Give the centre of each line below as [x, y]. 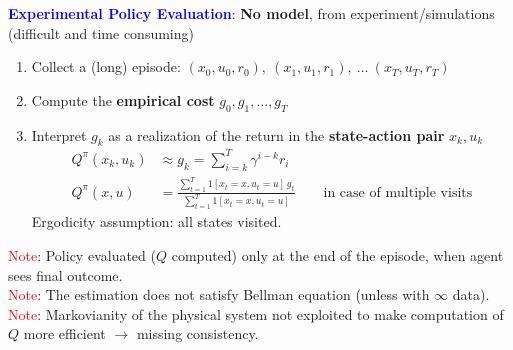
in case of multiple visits [398, 192]
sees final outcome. [65, 274]
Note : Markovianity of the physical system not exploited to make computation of [256, 313]
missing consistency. [197, 333]
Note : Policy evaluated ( [82, 254]
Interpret [59, 134]
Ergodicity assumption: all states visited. [156, 221]
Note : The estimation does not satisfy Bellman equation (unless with [219, 294]
